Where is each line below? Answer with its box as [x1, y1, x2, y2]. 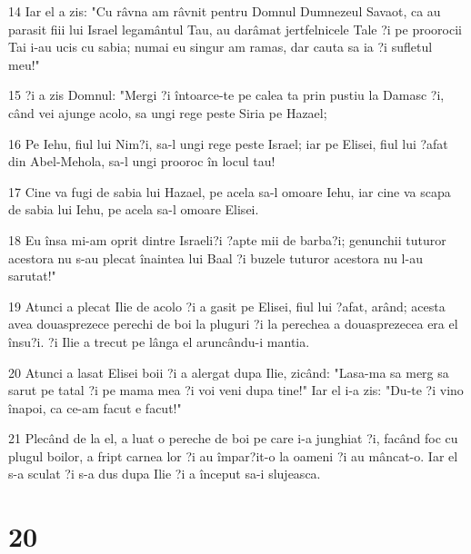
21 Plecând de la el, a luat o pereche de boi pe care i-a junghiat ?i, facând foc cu [8, 429, 458, 448]
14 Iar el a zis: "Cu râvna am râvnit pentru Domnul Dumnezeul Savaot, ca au [8, 2, 441, 20]
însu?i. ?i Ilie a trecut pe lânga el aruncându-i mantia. [8, 331, 310, 351]
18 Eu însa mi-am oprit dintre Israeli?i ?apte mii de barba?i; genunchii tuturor [8, 230, 446, 249]
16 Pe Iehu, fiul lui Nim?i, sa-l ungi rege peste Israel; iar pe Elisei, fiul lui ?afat [8, 134, 448, 153]
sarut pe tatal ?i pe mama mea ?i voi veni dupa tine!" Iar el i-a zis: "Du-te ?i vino [8, 381, 464, 400]
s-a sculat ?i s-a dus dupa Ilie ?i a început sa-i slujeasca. [8, 464, 321, 483]
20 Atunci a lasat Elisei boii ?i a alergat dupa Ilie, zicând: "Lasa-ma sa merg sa [8, 362, 449, 381]
